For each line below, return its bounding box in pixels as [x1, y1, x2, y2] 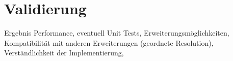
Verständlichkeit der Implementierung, [4, 47, 124, 58]
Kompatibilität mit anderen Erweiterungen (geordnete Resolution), [4, 37, 214, 48]
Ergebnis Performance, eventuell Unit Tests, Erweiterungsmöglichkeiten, [4, 27, 229, 38]
